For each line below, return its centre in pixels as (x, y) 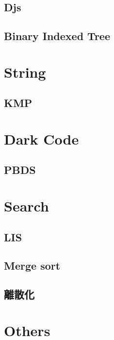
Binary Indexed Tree (57, 36)
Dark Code (41, 138)
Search (26, 206)
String (25, 72)
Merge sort (32, 266)
